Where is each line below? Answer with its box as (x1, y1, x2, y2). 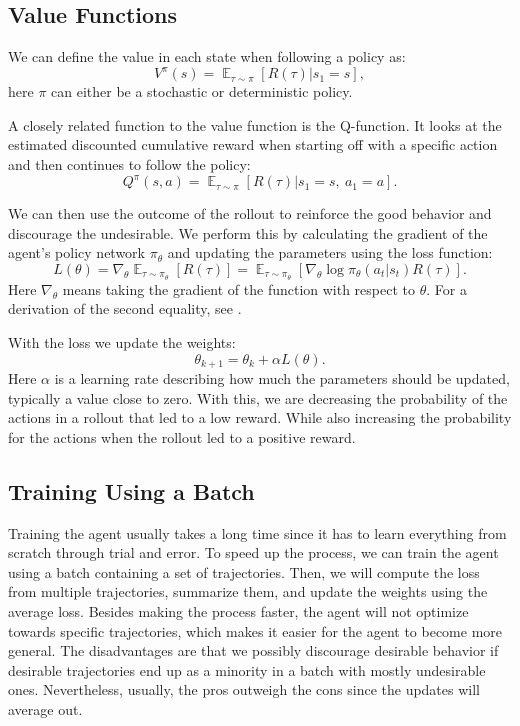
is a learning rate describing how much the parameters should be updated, (54, 368, 510, 389)
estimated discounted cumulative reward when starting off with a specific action (8, 134, 498, 155)
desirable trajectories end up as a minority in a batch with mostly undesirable (8, 659, 486, 680)
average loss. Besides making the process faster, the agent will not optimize (8, 601, 469, 621)
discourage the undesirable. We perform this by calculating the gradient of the (8, 222, 488, 243)
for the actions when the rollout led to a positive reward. (8, 426, 356, 447)
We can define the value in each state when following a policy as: (8, 46, 406, 67)
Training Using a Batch (8, 475, 255, 506)
